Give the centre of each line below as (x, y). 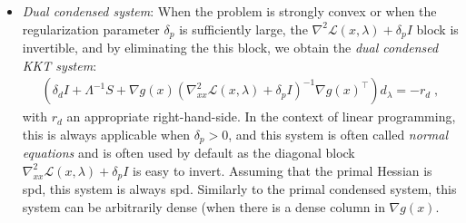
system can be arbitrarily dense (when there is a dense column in (203, 206)
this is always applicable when (106, 134)
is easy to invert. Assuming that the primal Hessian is (283, 170)
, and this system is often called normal (338, 134)
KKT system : (59, 65)
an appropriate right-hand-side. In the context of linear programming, (261, 116)
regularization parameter (91, 29)
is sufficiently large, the (243, 29)
